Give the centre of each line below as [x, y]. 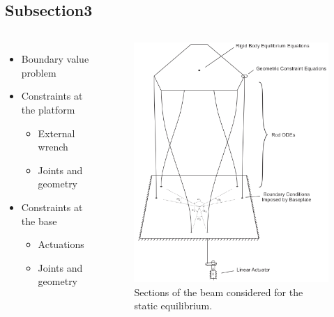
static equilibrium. [173, 306]
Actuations [61, 244]
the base [39, 221]
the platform [48, 109]
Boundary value [55, 59]
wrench [53, 147]
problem [39, 72]
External [56, 133]
